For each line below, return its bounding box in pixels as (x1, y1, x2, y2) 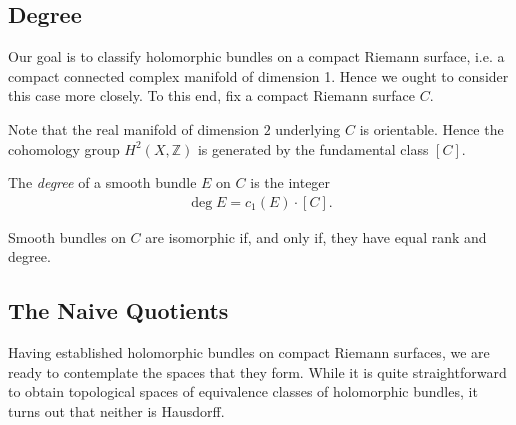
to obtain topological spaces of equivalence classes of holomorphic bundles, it (8, 381, 478, 402)
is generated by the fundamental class (197, 138, 429, 159)
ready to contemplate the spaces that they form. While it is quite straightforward (8, 361, 507, 382)
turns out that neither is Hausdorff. (8, 400, 225, 421)
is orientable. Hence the (359, 118, 504, 139)
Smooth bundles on (8, 226, 126, 247)
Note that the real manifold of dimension (8, 118, 259, 139)
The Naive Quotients (8, 295, 229, 326)
